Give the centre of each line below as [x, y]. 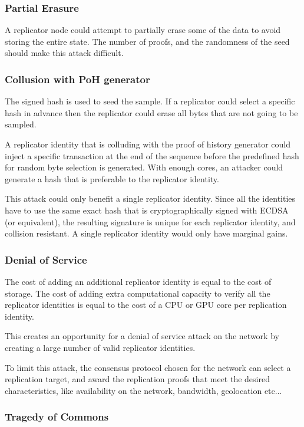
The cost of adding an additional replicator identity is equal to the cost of [138, 281]
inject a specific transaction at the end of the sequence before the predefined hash [152, 155]
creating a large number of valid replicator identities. [100, 347]
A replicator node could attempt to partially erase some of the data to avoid [143, 30]
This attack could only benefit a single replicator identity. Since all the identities [150, 198]
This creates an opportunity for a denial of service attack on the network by [142, 336]
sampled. [21, 124]
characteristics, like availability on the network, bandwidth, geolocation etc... [143, 390]
